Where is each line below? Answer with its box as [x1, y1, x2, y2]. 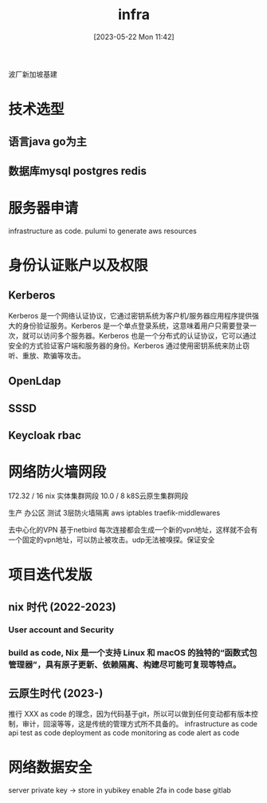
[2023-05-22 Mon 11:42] [93, 32, 175, 42]
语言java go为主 [8, 134, 88, 148]
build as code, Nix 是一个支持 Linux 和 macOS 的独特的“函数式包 [8, 647, 257, 659]
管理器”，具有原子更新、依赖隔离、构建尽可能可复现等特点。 [8, 659, 241, 670]
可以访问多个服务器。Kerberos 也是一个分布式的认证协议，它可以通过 [29, 330, 257, 340]
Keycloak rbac [8, 429, 82, 442]
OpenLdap [8, 374, 61, 388]
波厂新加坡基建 [8, 69, 57, 79]
